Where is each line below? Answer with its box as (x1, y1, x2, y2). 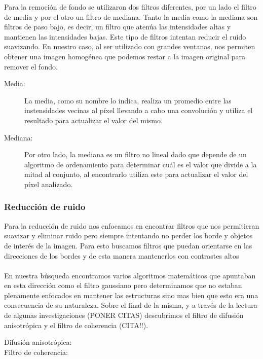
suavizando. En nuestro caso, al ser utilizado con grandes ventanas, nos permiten (4, 41, 255, 52)
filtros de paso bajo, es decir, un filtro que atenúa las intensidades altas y (4, 21, 231, 32)
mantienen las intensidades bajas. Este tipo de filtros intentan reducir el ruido (4, 31, 246, 42)
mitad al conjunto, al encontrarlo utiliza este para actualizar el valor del (24, 169, 248, 179)
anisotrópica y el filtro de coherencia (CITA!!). (4, 319, 148, 330)
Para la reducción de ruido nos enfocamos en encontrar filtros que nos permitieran (4, 220, 259, 231)
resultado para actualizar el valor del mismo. (24, 115, 163, 125)
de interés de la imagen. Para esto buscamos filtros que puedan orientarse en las (4, 240, 252, 250)
